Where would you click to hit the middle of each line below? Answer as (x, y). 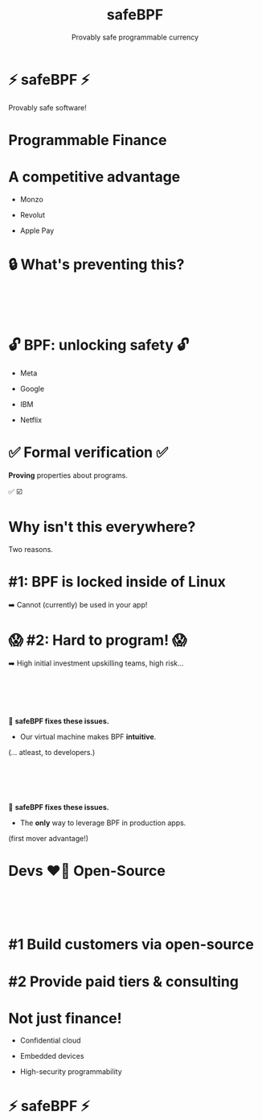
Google (32, 389)
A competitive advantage (94, 177)
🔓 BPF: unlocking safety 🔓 (99, 345)
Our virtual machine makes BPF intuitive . (88, 736)
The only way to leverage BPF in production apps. (103, 823)
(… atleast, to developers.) (52, 752)
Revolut (33, 214)
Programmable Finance (88, 140)
